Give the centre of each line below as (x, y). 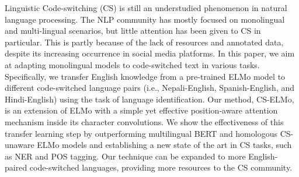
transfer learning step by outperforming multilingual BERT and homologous (141, 133)
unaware (20, 145)
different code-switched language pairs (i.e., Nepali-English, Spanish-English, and (149, 88)
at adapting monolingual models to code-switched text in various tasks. (132, 64)
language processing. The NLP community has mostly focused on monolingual (145, 19)
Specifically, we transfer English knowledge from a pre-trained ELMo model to (145, 76)
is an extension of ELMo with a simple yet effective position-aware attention (141, 110)
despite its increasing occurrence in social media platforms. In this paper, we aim (150, 53)
